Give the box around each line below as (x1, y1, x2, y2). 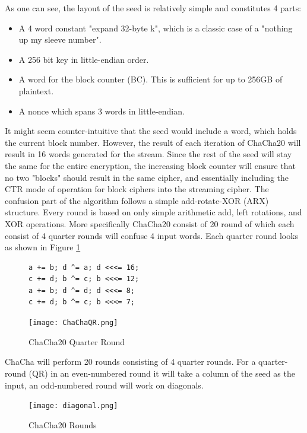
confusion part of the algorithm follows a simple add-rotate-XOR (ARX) (5, 194, 269, 206)
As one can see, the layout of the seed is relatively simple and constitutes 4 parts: (5, 2, 302, 14)
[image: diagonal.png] (29, 402, 118, 410)
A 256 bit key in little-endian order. (18, 53, 149, 65)
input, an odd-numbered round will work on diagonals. (5, 378, 204, 391)
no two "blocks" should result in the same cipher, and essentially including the (5, 171, 289, 183)
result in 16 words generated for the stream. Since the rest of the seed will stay (5, 148, 292, 160)
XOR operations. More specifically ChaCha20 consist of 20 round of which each (5, 217, 295, 230)
